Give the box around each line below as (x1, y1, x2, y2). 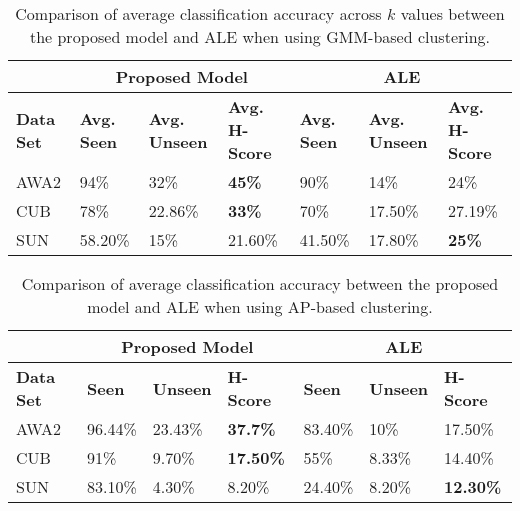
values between (400, 2, 505, 25)
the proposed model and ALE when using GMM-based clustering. (29, 25, 491, 48)
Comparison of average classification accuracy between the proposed (21, 272, 499, 295)
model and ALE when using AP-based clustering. (87, 295, 433, 318)
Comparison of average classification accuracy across (15, 2, 382, 25)
